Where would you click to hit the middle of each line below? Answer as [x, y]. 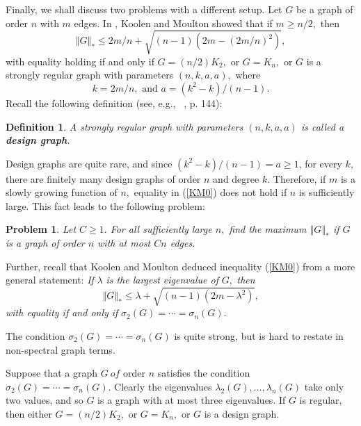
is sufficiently [327, 192]
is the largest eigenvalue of [162, 280]
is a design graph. [242, 413]
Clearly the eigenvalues [163, 386]
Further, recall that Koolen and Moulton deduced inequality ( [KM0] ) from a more [180, 266]
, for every [320, 163]
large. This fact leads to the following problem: [105, 205]
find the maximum [268, 229]
